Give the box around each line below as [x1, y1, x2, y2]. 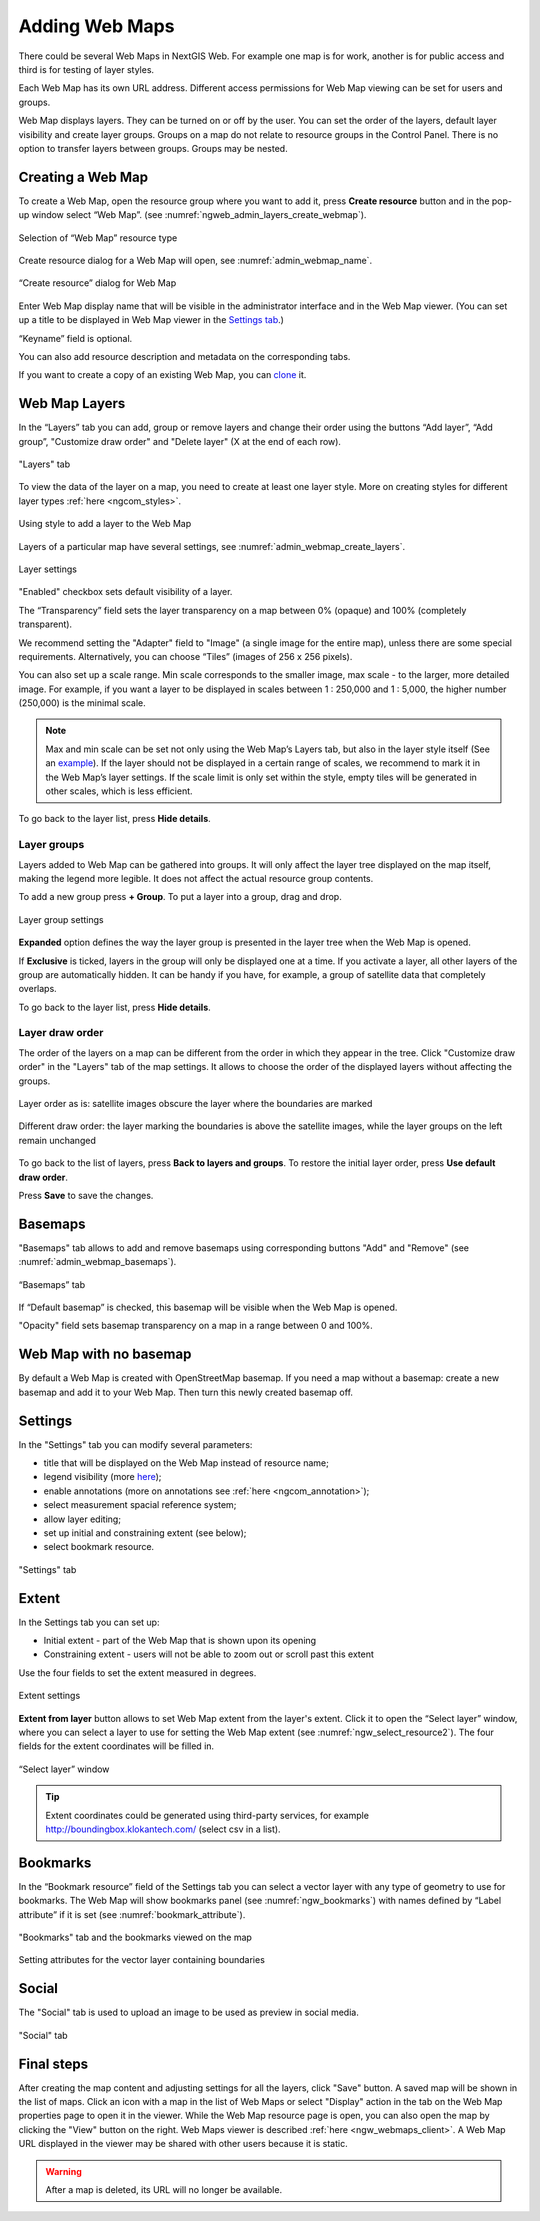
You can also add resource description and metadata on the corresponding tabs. [18, 350, 351, 362]
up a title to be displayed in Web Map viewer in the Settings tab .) [18, 314, 285, 326]
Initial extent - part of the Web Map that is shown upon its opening [43, 1635, 317, 1647]
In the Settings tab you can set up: [18, 1616, 160, 1628]
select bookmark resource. [43, 1541, 155, 1553]
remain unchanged [18, 1134, 97, 1146]
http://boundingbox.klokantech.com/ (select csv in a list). [45, 1823, 281, 1835]
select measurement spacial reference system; [43, 1499, 237, 1511]
